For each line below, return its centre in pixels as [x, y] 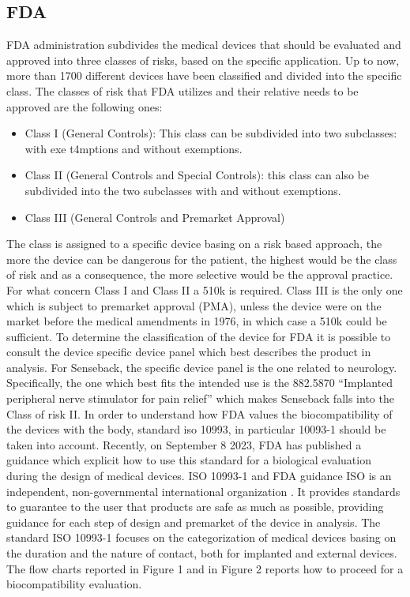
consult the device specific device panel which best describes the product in [189, 352]
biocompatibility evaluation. [74, 584]
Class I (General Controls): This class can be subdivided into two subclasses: [211, 133]
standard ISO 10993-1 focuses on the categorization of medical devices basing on [201, 537]
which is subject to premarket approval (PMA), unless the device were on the [194, 305]
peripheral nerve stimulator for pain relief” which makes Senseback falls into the [200, 398]
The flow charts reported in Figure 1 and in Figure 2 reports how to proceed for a [205, 568]
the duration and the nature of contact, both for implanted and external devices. [202, 553]
